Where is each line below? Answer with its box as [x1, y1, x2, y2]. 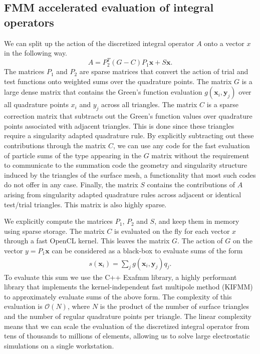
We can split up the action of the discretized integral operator [4, 38, 194, 48]
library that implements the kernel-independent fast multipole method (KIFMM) [4, 281, 253, 292]
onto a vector [204, 38, 244, 48]
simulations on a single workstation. [4, 340, 114, 350]
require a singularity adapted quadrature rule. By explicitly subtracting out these [4, 130, 254, 141]
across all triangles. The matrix [101, 99, 197, 110]
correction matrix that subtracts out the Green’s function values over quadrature [4, 111, 252, 121]
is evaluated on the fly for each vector [114, 225, 230, 236]
